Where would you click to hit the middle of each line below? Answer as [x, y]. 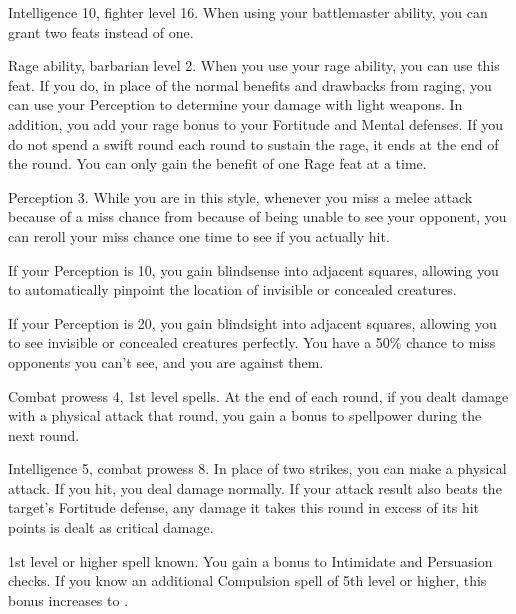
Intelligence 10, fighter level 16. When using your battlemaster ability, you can [248, 12]
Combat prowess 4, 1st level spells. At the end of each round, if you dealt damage [258, 395]
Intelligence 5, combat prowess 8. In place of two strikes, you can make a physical [257, 468]
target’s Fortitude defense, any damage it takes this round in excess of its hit [244, 507]
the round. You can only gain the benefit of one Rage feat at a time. [217, 163]
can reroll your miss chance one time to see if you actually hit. [199, 235]
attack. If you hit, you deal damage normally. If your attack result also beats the [255, 487]
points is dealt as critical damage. [111, 527]
